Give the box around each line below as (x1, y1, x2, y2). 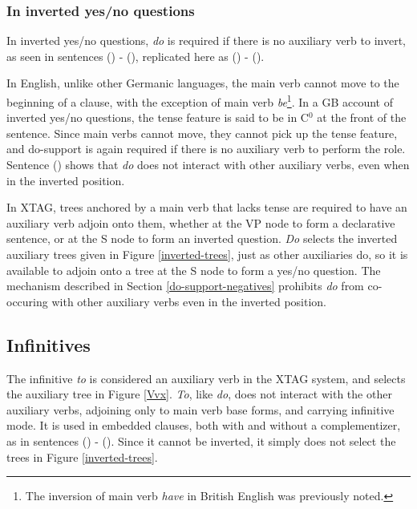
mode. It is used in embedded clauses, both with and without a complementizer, (6, 417, 401, 434)
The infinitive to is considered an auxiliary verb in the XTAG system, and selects (6, 370, 406, 386)
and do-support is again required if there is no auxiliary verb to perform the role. (6, 140, 406, 157)
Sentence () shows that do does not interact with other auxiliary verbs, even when (6, 156, 410, 173)
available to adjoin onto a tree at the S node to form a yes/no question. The (6, 261, 381, 278)
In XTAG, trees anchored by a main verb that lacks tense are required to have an (6, 199, 407, 216)
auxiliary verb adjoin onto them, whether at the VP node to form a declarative (6, 214, 395, 231)
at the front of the (317, 109, 407, 126)
